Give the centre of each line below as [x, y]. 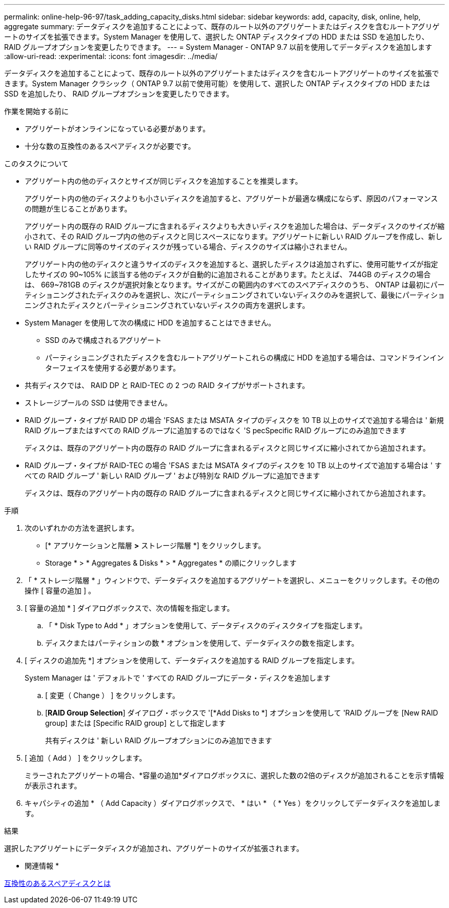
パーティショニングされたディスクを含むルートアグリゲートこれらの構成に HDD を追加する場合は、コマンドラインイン [244, 358]
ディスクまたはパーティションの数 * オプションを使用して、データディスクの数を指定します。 [202, 643]
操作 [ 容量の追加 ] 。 [60, 591]
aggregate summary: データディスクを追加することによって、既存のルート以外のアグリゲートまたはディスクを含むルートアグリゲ [222, 26]
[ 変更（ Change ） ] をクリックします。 [112, 695]
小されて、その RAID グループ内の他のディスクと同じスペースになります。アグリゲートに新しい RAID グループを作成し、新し [234, 236]
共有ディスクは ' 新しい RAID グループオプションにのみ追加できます [159, 740]
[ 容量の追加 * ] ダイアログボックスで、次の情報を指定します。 [129, 608]
